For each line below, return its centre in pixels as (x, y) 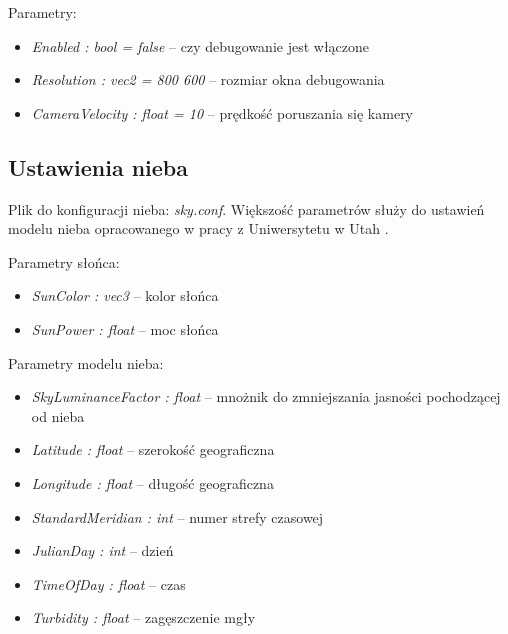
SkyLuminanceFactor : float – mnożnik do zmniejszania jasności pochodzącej (266, 396)
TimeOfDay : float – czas (108, 583)
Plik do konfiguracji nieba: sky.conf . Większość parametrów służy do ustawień (246, 208)
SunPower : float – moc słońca (125, 328)
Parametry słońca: (64, 261)
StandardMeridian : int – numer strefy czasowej (177, 516)
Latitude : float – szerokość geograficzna (153, 449)
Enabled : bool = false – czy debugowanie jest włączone (200, 45)
